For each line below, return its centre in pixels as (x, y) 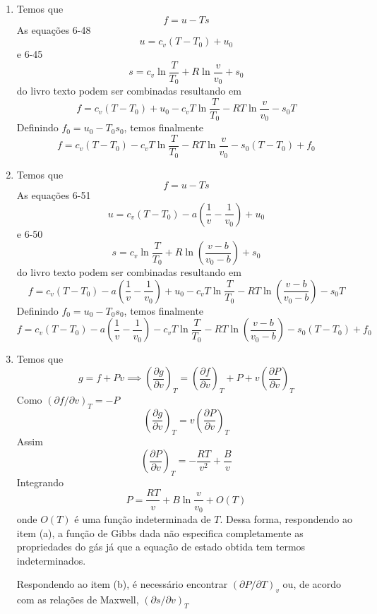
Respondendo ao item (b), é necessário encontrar (122, 584)
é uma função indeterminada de (143, 518)
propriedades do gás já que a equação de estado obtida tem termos (161, 547)
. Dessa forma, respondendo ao (286, 518)
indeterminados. (51, 560)
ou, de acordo (312, 584)
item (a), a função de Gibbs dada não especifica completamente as (160, 532)
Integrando (40, 482)
